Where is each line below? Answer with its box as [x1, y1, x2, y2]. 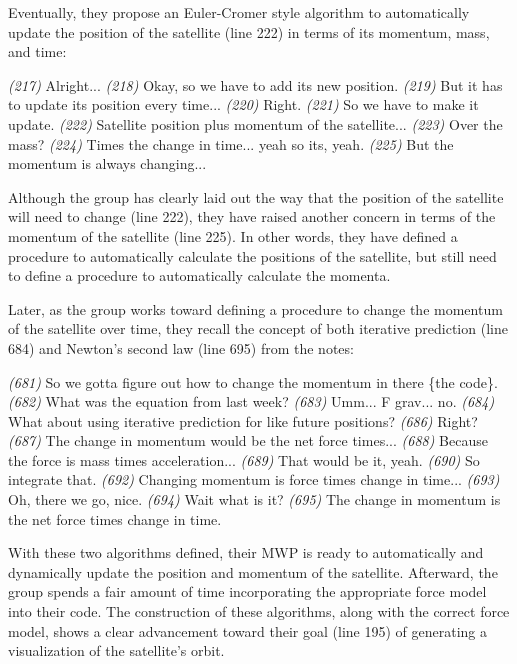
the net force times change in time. [8, 508, 222, 529]
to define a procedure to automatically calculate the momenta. [8, 265, 391, 286]
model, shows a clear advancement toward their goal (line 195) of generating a [8, 620, 487, 641]
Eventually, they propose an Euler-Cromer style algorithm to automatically [8, 2, 470, 22]
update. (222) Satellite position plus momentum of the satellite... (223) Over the [8, 113, 503, 134]
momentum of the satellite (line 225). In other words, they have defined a [8, 225, 458, 246]
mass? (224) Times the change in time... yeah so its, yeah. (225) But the [8, 133, 454, 154]
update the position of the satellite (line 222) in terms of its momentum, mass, [8, 21, 490, 42]
